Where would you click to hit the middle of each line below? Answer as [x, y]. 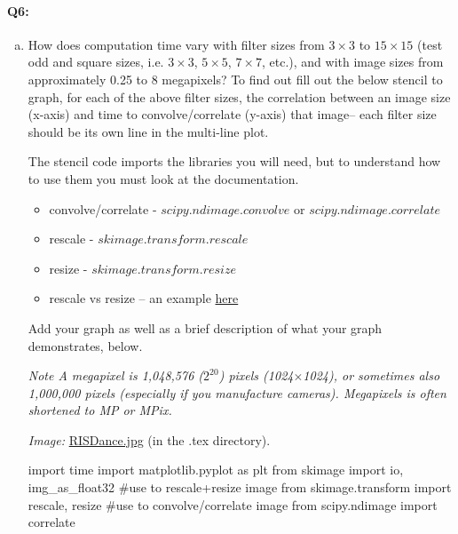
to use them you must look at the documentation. [163, 178]
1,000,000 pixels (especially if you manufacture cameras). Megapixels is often [237, 392]
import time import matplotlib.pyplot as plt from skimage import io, [216, 470]
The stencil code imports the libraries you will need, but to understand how [234, 161]
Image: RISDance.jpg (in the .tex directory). [149, 439]
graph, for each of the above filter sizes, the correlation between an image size [239, 96]
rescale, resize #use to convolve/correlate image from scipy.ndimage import [233, 504]
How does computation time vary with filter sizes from [176, 44]
